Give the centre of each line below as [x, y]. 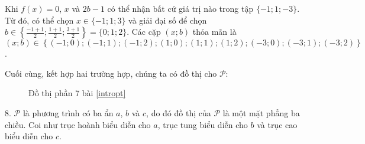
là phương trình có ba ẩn [68, 112]
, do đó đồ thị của [179, 112]
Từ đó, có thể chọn [39, 20]
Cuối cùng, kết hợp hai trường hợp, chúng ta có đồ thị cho [111, 73]
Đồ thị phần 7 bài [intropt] [77, 93]
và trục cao [277, 124]
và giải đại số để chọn [168, 20]
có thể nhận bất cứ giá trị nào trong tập [180, 8]
